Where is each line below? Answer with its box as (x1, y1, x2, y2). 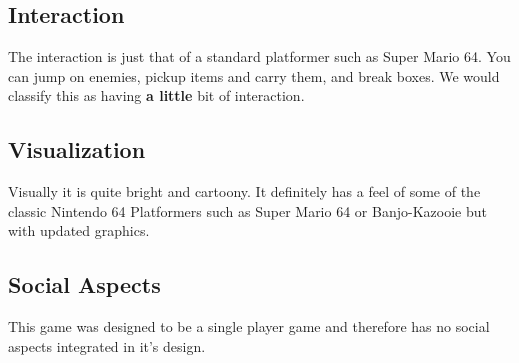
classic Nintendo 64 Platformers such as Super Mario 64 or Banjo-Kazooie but (8, 200, 487, 221)
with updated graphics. (8, 220, 150, 241)
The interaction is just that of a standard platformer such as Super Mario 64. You (8, 46, 511, 67)
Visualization (8, 134, 146, 165)
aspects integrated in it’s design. (8, 335, 206, 356)
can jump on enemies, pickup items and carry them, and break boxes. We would (8, 65, 500, 86)
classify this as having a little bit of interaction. (8, 85, 305, 106)
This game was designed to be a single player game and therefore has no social (8, 316, 490, 337)
